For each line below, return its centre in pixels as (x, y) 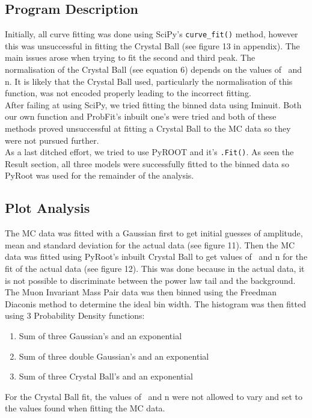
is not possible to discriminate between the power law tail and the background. (150, 280)
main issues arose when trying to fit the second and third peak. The (130, 57)
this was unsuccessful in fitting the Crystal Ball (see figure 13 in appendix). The (152, 45)
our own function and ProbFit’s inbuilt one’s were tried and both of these (141, 116)
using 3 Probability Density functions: (75, 315)
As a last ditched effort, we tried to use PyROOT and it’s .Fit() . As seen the (149, 152)
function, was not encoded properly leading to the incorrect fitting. (128, 93)
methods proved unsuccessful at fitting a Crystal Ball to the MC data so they (148, 128)
